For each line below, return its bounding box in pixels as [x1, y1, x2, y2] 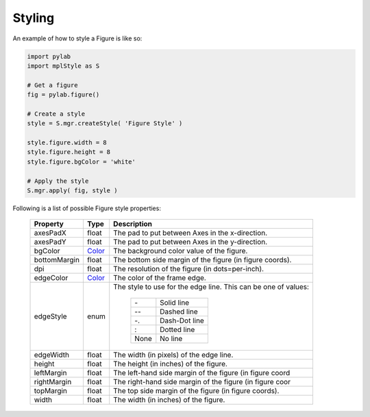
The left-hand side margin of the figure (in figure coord [113, 368, 291, 378]
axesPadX [34, 228, 66, 238]
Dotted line [160, 325, 195, 335]
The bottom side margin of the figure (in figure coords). [113, 255, 292, 265]
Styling [12, 10, 55, 25]
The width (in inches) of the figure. [113, 395, 225, 405]
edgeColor [34, 273, 69, 283]
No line [160, 334, 183, 344]
